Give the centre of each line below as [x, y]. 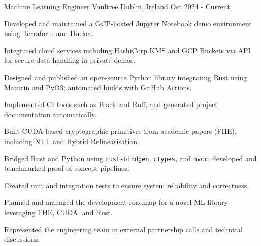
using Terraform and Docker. [49, 33]
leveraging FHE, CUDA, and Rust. [58, 212]
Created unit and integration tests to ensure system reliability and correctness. [127, 185]
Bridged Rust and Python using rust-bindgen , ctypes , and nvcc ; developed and [130, 158]
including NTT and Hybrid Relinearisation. [72, 141]
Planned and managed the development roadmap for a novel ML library [116, 202]
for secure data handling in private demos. [70, 60]
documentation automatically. [51, 114]
